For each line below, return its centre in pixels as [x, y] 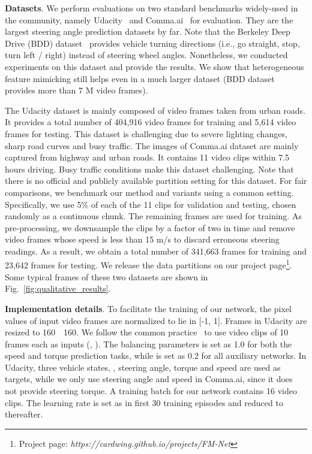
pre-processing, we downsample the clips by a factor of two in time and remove [150, 227]
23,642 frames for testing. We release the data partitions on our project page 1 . [148, 264]
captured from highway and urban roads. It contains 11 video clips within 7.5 [147, 157]
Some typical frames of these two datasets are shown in [106, 276]
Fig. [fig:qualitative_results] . [58, 288]
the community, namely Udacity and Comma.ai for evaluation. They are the [149, 19]
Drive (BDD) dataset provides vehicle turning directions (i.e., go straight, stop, [152, 43]
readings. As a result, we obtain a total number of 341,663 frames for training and [156, 251]
